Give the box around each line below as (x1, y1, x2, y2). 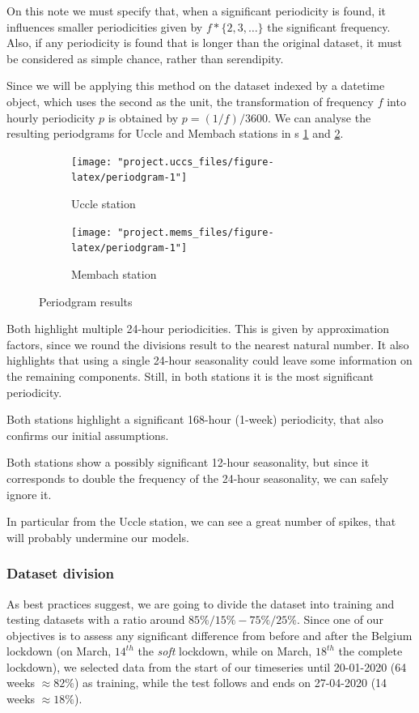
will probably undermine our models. (6, 528, 189, 545)
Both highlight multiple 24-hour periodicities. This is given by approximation (6, 320, 390, 337)
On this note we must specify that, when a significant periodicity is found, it (6, 2, 387, 19)
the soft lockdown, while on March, (138, 643, 312, 660)
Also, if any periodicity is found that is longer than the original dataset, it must (6, 34, 402, 51)
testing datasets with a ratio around (6, 611, 185, 628)
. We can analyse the (267, 109, 371, 126)
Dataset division (6, 563, 114, 583)
